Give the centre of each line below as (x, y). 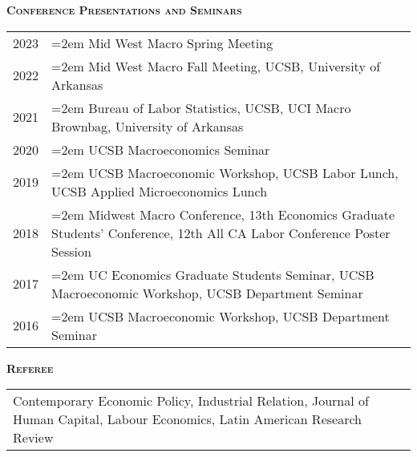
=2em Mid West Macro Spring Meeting (162, 42)
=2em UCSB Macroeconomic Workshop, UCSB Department (221, 316)
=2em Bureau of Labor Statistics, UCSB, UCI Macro (201, 107)
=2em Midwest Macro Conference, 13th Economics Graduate (223, 214)
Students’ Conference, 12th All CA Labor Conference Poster (221, 233)
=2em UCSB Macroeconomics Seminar (161, 149)
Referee (30, 368)
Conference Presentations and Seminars (124, 10)
